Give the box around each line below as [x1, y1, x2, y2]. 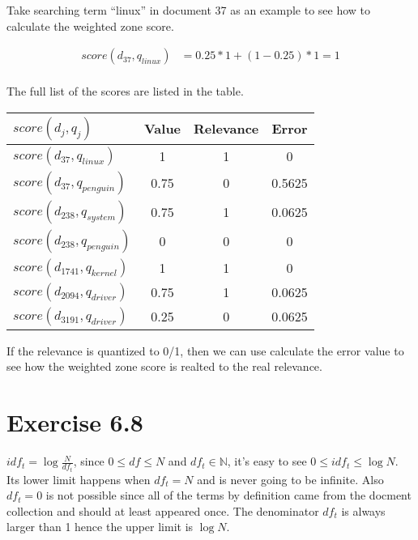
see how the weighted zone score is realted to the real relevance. [6, 358, 322, 375]
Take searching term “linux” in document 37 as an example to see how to [6, 2, 371, 18]
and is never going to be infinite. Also [197, 470, 384, 487]
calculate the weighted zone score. [6, 17, 174, 34]
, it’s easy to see [227, 453, 307, 470]
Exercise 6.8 [6, 406, 143, 439]
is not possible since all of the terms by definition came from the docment [45, 487, 412, 504]
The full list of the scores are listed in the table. [6, 83, 244, 100]
